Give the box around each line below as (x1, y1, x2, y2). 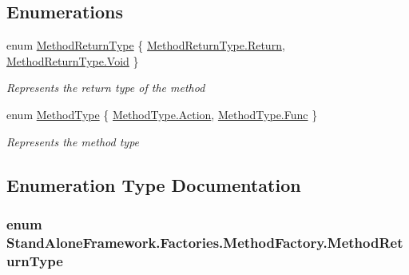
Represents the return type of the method (6, 79, 205, 96)
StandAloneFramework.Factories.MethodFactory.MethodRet (6, 232, 403, 252)
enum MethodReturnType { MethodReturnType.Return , (6, 37, 285, 54)
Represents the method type (6, 133, 140, 149)
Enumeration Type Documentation (6, 172, 301, 197)
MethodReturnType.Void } (6, 52, 139, 69)
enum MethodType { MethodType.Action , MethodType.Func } (6, 106, 318, 122)
